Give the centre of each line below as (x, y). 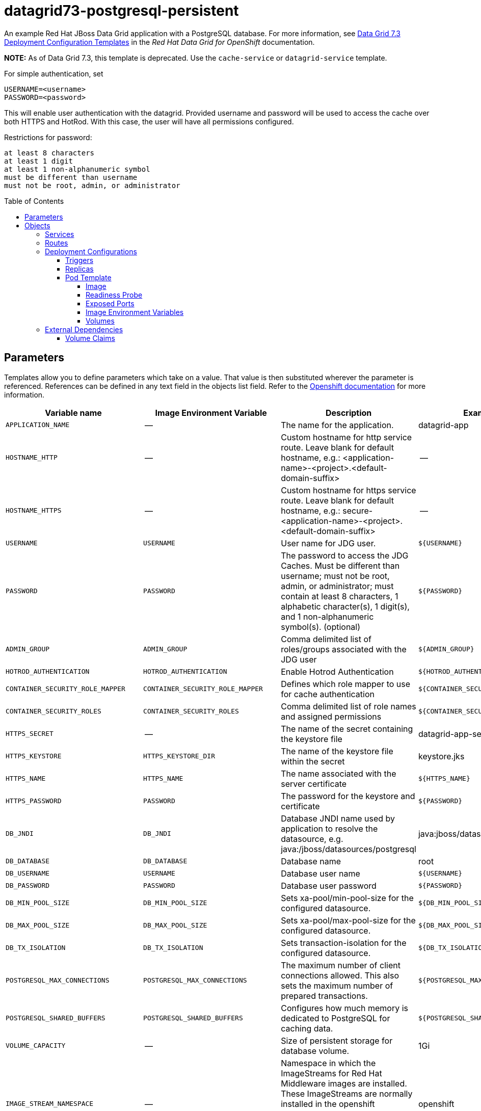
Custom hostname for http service (346, 437)
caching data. (307, 1028)
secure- (358, 510)
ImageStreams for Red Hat (331, 1073)
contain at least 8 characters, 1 (340, 596)
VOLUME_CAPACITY (36, 1046)
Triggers (79, 260)
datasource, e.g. (312, 839)
